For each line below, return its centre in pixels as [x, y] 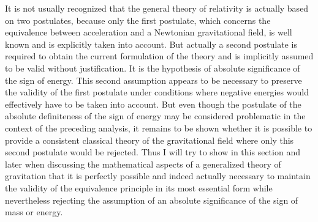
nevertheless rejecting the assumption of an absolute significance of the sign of [152, 200]
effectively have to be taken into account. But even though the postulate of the [153, 104]
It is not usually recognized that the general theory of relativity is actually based [157, 8]
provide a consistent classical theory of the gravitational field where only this [150, 140]
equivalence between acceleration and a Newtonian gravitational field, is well [149, 32]
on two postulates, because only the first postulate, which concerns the [138, 20]
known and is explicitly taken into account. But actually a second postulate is [151, 44]
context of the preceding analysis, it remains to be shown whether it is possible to [159, 128]
